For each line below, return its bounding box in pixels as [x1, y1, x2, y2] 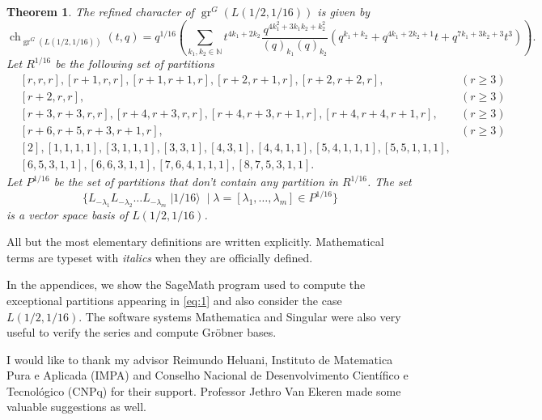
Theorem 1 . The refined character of [6, 3, 194, 19]
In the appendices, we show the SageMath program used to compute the [6, 276, 366, 293]
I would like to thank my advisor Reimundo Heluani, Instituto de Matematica [6, 350, 393, 367]
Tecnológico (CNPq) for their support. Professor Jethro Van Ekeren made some [6, 382, 401, 399]
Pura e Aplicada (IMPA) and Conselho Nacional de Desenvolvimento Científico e [6, 367, 409, 384]
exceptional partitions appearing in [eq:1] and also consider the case [6, 291, 342, 308]
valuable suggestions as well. [6, 398, 146, 415]
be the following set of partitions [55, 55, 214, 72]
